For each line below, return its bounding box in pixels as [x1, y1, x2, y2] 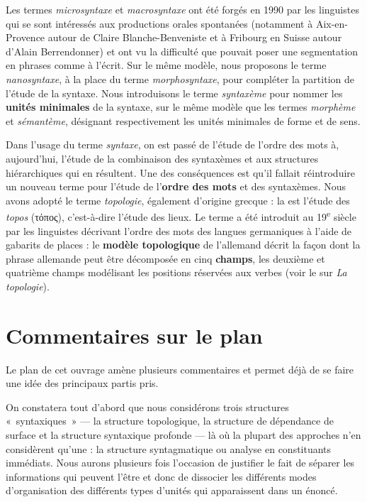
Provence [6, 30, 45, 45]
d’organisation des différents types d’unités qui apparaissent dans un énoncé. [6, 483, 338, 498]
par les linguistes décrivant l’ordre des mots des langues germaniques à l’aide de [6, 223, 352, 238]
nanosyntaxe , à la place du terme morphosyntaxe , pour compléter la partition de [6, 71, 354, 86]
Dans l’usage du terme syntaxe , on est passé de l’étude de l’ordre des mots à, [6, 137, 339, 152]
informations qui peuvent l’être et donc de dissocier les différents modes [6, 469, 317, 484]
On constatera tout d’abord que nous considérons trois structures [6, 399, 289, 414]
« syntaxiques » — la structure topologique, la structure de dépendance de [6, 413, 334, 428]
